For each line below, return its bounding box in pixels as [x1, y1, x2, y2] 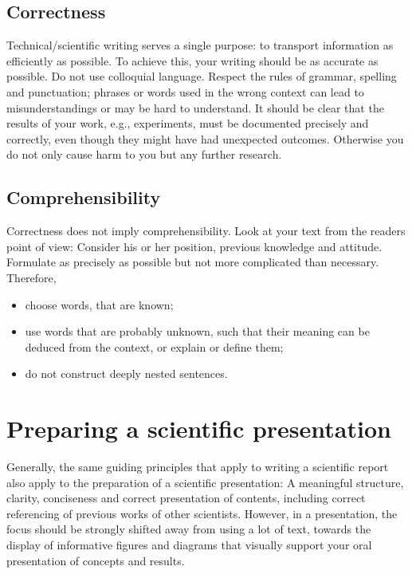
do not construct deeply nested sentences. [25, 365, 228, 382]
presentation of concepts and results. [6, 552, 185, 568]
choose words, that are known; [25, 296, 174, 313]
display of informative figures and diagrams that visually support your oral [6, 537, 372, 552]
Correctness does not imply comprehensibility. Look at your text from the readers [6, 222, 406, 239]
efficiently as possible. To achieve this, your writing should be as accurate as [6, 52, 379, 69]
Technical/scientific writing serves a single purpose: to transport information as [6, 37, 394, 53]
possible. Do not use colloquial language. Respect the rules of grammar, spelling [6, 68, 397, 85]
